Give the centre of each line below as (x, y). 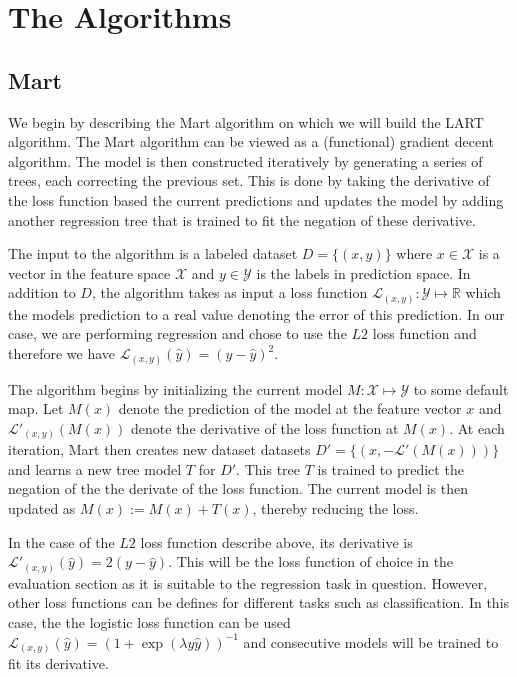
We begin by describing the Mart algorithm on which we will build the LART (246, 121)
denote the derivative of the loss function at (265, 427)
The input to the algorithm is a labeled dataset (153, 253)
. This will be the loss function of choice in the (311, 561)
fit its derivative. (58, 663)
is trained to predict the (390, 468)
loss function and (424, 333)
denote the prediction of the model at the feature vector (290, 408)
